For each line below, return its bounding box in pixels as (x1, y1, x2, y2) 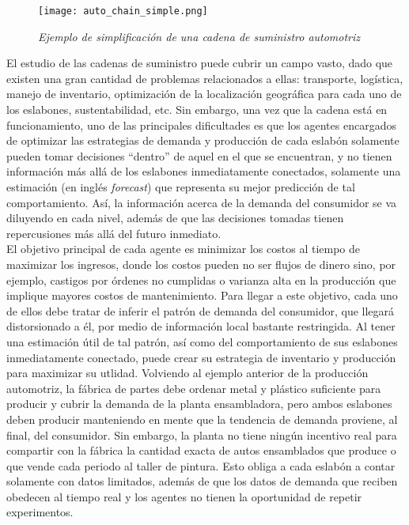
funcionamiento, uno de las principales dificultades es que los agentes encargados (6, 116, 396, 133)
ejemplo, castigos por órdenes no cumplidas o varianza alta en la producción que (6, 271, 396, 288)
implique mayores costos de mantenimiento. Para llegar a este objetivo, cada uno (6, 287, 398, 304)
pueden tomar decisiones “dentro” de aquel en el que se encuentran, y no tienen (6, 147, 392, 164)
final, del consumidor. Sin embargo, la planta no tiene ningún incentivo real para (6, 426, 397, 443)
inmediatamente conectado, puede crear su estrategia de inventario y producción (6, 349, 396, 365)
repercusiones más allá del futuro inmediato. (6, 225, 222, 241)
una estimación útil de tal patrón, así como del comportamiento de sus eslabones (6, 333, 398, 349)
